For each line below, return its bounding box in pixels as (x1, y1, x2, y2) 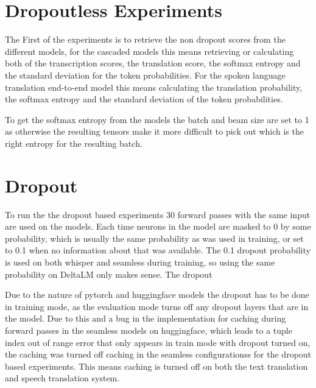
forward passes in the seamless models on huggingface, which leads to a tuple (5, 323, 292, 336)
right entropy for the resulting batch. (5, 136, 142, 149)
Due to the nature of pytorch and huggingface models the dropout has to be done (5, 288, 309, 301)
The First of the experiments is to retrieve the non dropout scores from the (5, 33, 286, 46)
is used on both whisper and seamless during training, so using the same (5, 255, 275, 268)
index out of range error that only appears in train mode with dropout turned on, (5, 336, 311, 348)
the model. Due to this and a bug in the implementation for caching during (5, 312, 286, 325)
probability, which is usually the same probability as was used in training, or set (5, 231, 304, 244)
